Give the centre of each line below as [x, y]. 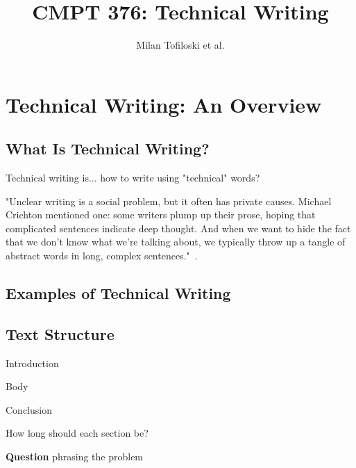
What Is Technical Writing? [108, 148]
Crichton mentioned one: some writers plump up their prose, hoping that [161, 215]
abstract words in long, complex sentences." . [102, 256]
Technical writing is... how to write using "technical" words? [133, 178]
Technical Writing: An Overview [164, 104]
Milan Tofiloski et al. [180, 45]
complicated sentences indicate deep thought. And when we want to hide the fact [178, 228]
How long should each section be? [77, 433]
